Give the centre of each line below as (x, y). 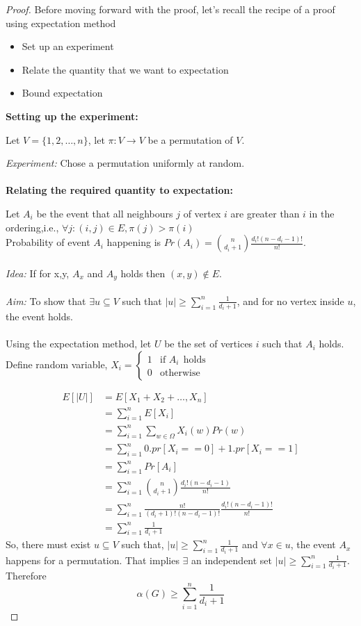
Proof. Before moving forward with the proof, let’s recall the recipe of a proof (170, 9)
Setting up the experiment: (72, 116)
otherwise (180, 373)
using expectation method (61, 23)
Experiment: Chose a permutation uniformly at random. (125, 163)
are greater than (265, 213)
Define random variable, (57, 364)
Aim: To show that (46, 300)
